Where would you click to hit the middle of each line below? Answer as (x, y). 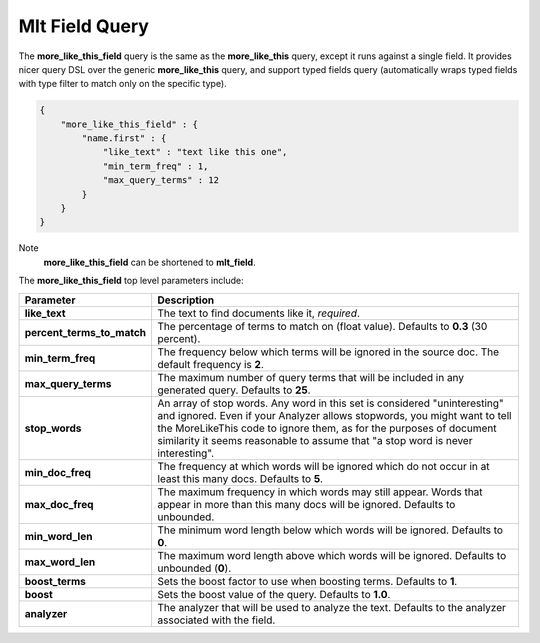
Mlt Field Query (84, 26)
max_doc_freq (59, 504)
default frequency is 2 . (210, 364)
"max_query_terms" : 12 (161, 180)
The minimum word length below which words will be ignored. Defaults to (330, 530)
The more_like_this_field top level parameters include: (131, 281)
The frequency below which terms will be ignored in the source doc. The (328, 352)
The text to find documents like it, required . (258, 313)
